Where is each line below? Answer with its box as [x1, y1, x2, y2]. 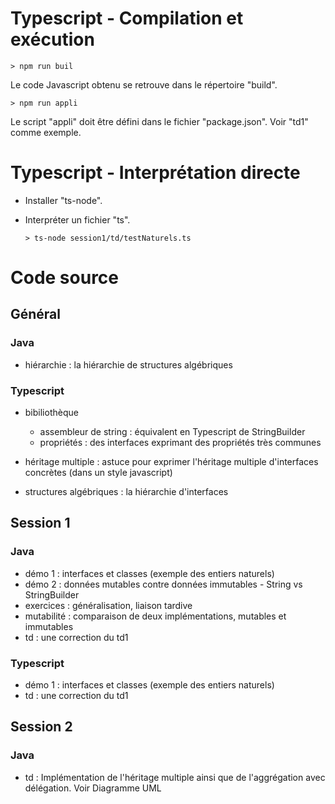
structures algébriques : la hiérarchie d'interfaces [24, 486, 229, 498]
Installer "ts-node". [24, 194, 103, 206]
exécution [10, 28, 95, 51]
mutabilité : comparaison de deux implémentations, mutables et [24, 610, 287, 622]
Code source [10, 267, 120, 289]
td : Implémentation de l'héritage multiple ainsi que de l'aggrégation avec [24, 771, 326, 783]
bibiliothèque [24, 407, 79, 419]
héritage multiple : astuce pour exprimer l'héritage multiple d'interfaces [24, 456, 319, 468]
